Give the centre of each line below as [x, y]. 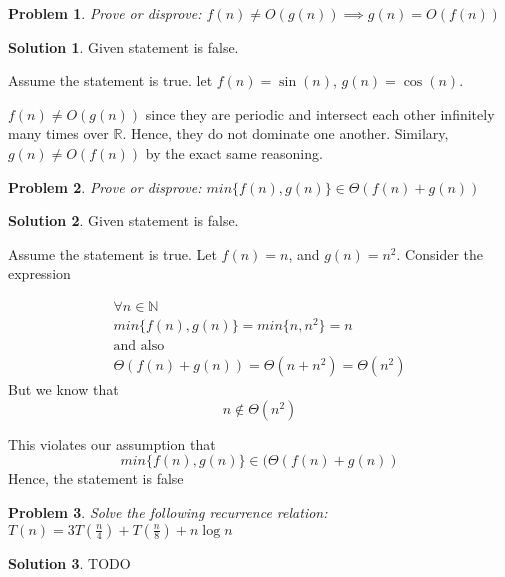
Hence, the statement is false [96, 478]
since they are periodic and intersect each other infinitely [320, 113]
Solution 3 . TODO [69, 562]
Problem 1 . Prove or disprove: [105, 13]
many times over [58, 133]
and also [139, 346]
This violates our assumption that [112, 443]
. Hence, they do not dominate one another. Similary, [285, 133]
